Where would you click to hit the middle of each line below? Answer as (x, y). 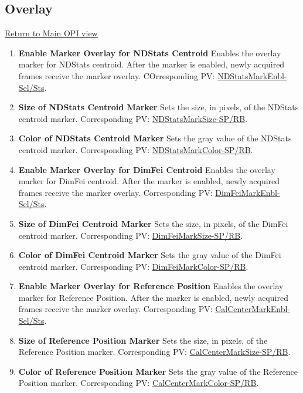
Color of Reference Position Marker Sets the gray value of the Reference (158, 371)
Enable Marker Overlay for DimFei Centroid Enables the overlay (147, 169)
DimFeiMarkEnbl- (248, 192)
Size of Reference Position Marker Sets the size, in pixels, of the (143, 340)
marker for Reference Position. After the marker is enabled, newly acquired (153, 297)
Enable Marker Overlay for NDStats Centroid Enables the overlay (150, 52)
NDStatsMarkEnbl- (252, 75)
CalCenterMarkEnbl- (253, 309)
